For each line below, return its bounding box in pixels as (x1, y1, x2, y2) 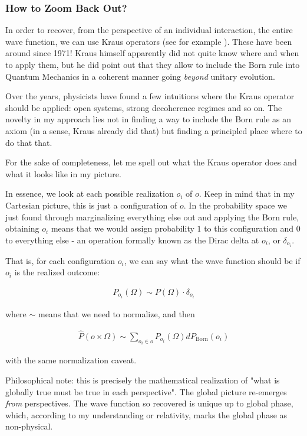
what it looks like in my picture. (5, 167, 121, 180)
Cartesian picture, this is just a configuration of (5, 199, 177, 211)
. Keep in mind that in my (199, 187, 295, 200)
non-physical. (5, 420, 53, 432)
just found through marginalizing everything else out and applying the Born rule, (5, 210, 299, 223)
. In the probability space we (183, 199, 287, 211)
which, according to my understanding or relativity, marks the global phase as (5, 408, 288, 421)
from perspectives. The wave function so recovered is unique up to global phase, (5, 397, 293, 409)
